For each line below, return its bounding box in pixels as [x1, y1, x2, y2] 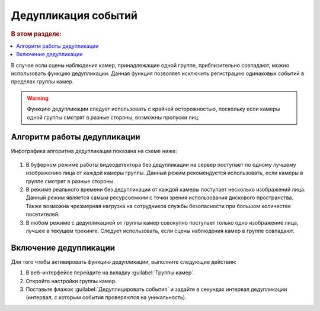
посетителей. [25, 210, 60, 218]
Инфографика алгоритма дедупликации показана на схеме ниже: [11, 148, 177, 155]
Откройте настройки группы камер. [25, 277, 117, 284]
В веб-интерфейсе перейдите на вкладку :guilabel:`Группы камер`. [25, 269, 195, 276]
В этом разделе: [11, 30, 62, 38]
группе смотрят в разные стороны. [25, 177, 115, 184]
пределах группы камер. [11, 78, 74, 85]
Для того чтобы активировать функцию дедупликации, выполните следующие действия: [11, 258, 236, 265]
